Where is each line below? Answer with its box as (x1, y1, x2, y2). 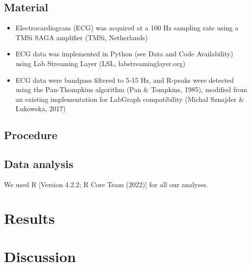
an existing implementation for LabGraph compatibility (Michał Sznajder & (15, 94, 244, 104)
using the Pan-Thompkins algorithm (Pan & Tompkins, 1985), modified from (15, 84, 248, 95)
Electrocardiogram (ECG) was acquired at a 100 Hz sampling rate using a (15, 23, 239, 33)
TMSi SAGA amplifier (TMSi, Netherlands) (15, 32, 148, 42)
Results (4, 208, 55, 228)
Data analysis (4, 156, 74, 171)
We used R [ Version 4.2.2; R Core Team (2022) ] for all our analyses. (4, 179, 208, 189)
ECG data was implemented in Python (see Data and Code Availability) (15, 48, 233, 59)
